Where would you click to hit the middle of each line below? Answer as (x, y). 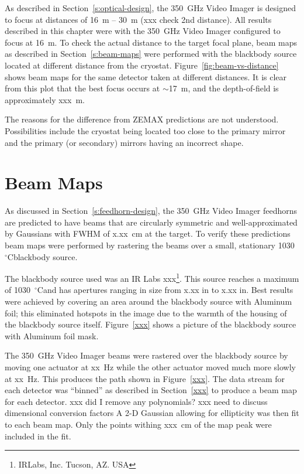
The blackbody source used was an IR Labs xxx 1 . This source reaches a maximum (152, 277)
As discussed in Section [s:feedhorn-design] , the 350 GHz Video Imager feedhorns (151, 211)
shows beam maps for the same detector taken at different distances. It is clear (146, 76)
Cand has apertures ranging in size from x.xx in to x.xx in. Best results (165, 290)
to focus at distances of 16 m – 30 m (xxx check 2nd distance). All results (138, 19)
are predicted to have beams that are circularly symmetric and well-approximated (151, 222)
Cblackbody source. (42, 256)
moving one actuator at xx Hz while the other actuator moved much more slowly (150, 367)
